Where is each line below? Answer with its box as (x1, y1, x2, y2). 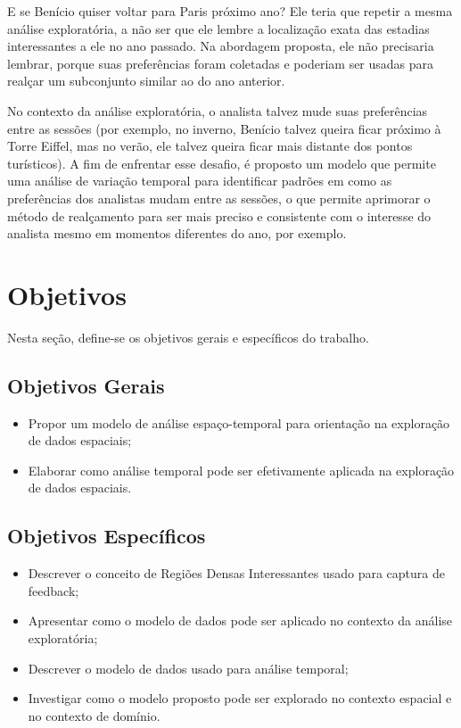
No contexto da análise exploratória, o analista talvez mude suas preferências (7, 101, 428, 120)
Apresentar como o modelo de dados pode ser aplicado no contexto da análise (28, 611, 453, 630)
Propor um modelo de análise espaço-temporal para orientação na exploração (28, 413, 450, 432)
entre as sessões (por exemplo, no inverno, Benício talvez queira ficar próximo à (7, 119, 441, 137)
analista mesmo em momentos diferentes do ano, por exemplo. (7, 224, 347, 243)
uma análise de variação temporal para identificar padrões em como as (7, 171, 392, 190)
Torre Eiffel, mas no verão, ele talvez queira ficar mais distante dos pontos (7, 136, 413, 155)
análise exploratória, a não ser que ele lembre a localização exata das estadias (7, 19, 430, 37)
